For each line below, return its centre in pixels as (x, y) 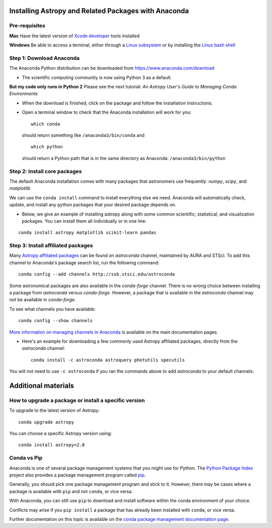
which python (47, 147)
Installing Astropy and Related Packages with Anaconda (99, 11)
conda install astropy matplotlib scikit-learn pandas (87, 233)
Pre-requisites (27, 26)
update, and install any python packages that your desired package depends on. (93, 205)
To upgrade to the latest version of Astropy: (55, 410)
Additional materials (42, 385)
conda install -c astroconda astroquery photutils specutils (108, 360)
